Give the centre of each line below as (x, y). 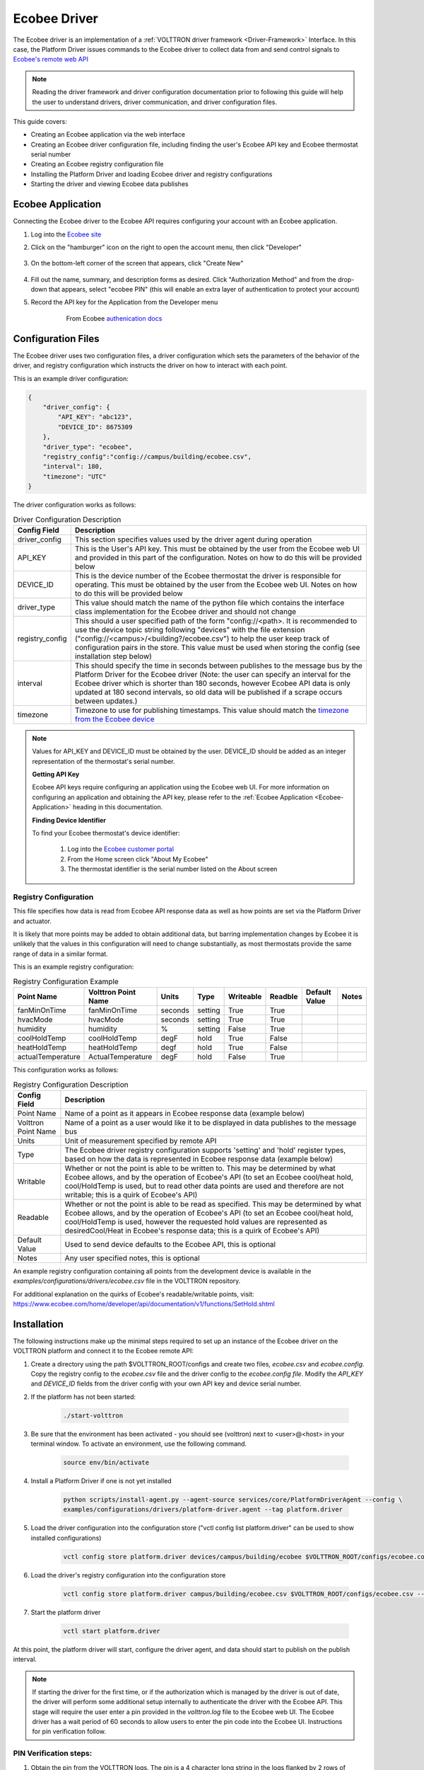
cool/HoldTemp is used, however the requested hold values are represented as (196, 1221)
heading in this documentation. (118, 807)
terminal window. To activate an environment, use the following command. (139, 1444)
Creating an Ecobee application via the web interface (108, 135)
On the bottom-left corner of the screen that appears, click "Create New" (137, 263)
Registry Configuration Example (66, 981)
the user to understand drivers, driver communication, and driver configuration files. (154, 102)
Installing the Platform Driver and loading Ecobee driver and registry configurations (152, 174)
